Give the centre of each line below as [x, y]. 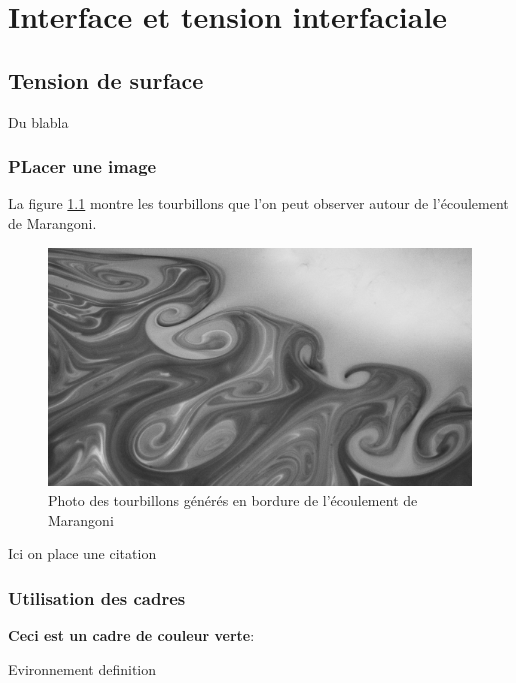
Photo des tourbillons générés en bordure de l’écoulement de [233, 499]
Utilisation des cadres [97, 597]
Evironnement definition [82, 668]
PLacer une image [82, 166]
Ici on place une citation [82, 553]
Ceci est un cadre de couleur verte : [131, 634]
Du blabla [38, 121]
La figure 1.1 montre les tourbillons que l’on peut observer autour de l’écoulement [258, 203]
